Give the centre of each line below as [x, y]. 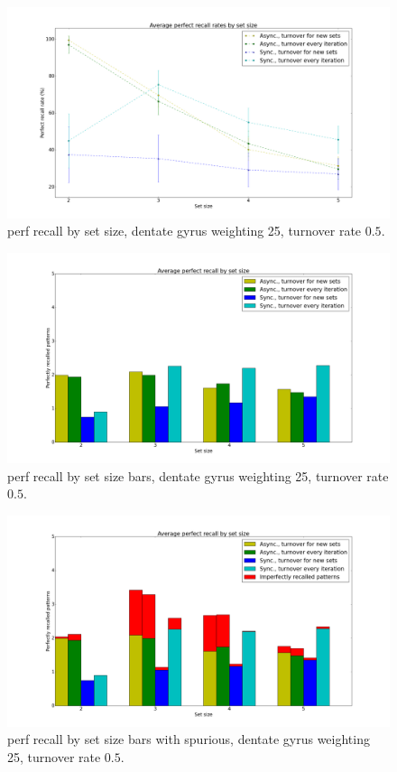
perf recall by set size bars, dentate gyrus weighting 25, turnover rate [198, 475]
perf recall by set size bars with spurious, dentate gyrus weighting [189, 739]
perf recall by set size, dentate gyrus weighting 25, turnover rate [185, 231]
